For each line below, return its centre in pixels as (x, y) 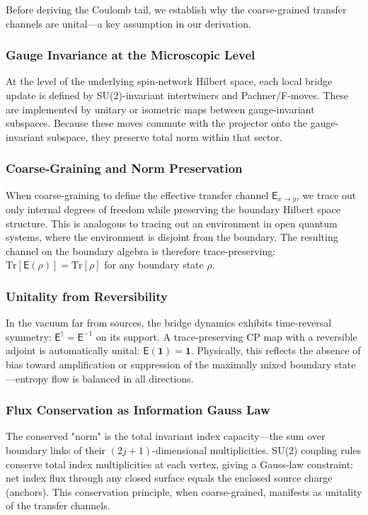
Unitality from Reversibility (87, 296)
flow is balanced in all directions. (122, 378)
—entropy (27, 378)
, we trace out (326, 194)
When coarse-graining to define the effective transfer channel (137, 194)
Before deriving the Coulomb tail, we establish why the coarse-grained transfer (176, 9)
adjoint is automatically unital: (73, 350)
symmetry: (29, 336)
